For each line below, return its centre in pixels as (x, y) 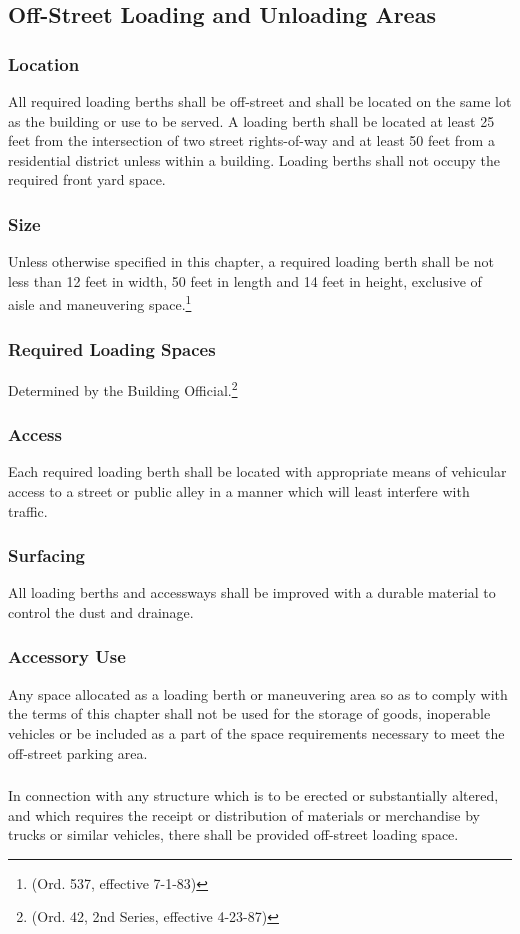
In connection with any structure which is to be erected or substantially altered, (253, 795)
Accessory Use (67, 656)
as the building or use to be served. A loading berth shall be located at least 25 (251, 120)
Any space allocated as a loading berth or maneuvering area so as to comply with (258, 693)
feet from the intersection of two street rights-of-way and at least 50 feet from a (251, 140)
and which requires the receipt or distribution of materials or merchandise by (244, 814)
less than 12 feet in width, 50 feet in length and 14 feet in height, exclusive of (245, 280)
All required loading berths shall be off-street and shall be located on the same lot (260, 101)
